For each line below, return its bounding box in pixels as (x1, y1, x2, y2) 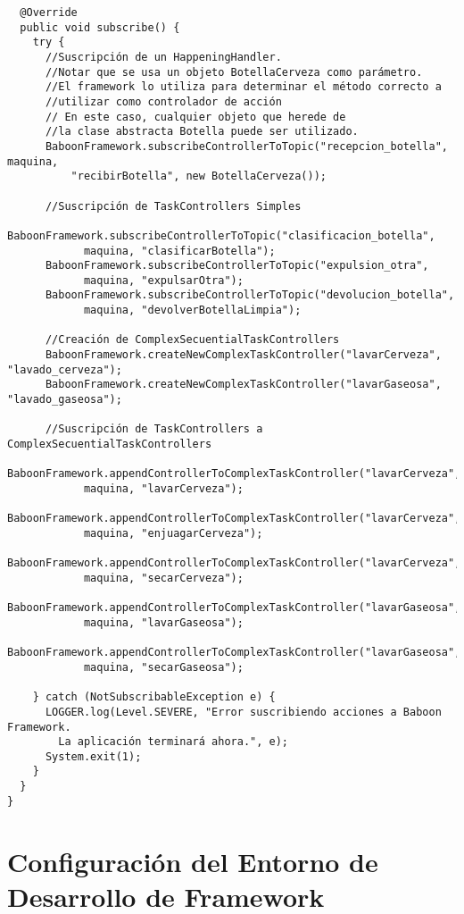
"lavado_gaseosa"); (7, 393, 122, 407)
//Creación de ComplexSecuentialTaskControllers (45, 333, 340, 347)
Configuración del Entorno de (7, 843, 378, 879)
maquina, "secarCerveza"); (83, 571, 244, 584)
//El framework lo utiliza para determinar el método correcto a (45, 80, 442, 94)
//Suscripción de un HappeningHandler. (45, 50, 282, 63)
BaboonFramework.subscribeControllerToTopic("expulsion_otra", (45, 259, 429, 273)
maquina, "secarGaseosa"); (83, 660, 244, 674)
